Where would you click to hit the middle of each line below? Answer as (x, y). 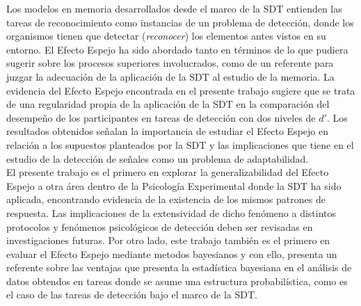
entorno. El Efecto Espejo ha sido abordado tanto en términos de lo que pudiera (177, 49)
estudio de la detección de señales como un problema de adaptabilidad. (158, 158)
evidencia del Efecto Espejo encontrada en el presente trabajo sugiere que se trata (181, 90)
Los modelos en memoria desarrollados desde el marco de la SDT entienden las (174, 8)
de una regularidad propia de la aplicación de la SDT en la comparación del (168, 104)
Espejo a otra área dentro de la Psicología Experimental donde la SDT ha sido (174, 185)
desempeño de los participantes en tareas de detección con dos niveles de (161, 117)
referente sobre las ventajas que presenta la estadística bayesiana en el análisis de (179, 267)
